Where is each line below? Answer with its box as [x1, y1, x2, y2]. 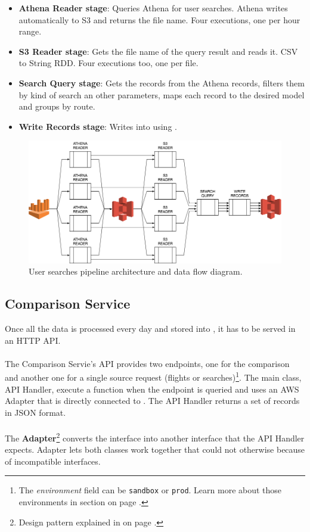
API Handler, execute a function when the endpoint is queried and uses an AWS [5, 382, 299, 395]
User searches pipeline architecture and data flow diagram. [29, 265, 243, 278]
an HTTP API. [5, 334, 61, 346]
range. [18, 25, 42, 38]
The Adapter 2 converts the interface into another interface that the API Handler [5, 430, 305, 444]
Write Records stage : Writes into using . [18, 120, 177, 132]
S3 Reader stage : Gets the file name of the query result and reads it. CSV [18, 45, 298, 57]
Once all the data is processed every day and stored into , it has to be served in [5, 322, 296, 335]
